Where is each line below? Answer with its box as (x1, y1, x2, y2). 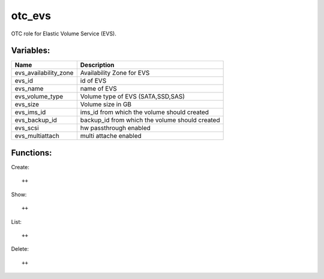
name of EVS (80, 85, 117, 93)
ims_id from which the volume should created (80, 108, 209, 116)
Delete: (11, 245, 29, 253)
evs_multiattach (14, 132, 59, 140)
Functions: (11, 148, 52, 158)
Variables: (11, 46, 50, 56)
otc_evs (11, 9, 51, 22)
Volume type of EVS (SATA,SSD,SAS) (80, 92, 185, 101)
